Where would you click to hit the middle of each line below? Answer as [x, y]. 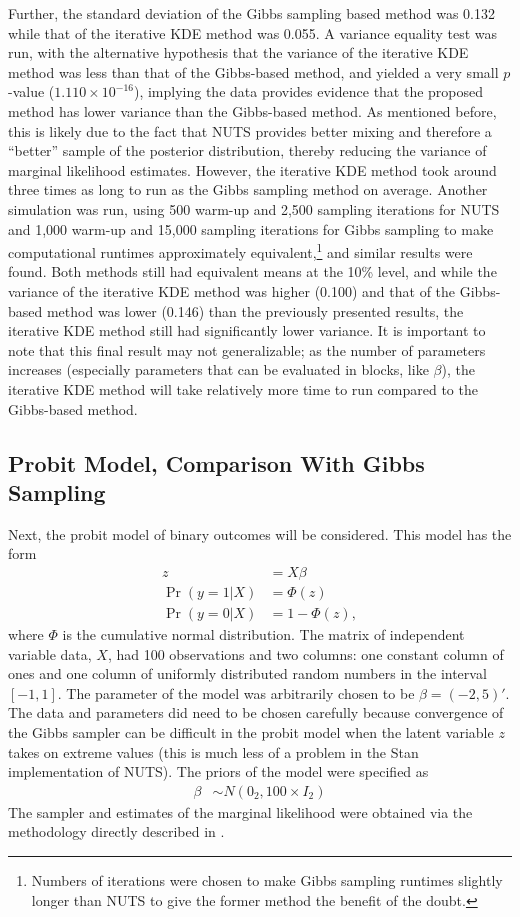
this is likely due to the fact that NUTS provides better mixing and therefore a [250, 130]
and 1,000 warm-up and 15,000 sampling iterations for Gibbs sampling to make [251, 228]
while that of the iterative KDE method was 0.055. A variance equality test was [253, 32]
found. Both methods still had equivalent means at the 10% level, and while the [252, 271]
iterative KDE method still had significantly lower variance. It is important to [247, 330]
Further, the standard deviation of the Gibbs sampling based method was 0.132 [251, 13]
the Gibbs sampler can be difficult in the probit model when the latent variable [251, 731]
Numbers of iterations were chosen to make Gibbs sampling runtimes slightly [267, 879]
